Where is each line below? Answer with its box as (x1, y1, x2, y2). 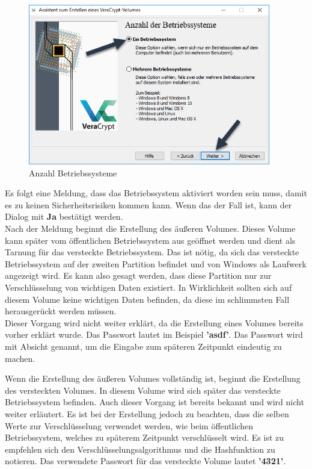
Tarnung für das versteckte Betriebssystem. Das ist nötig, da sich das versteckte (5, 246, 299, 258)
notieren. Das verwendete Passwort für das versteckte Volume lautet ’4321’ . (5, 455, 286, 467)
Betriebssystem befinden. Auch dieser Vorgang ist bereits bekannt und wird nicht (5, 396, 304, 408)
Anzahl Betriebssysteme (29, 166, 117, 179)
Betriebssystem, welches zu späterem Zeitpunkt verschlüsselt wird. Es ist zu (5, 431, 284, 444)
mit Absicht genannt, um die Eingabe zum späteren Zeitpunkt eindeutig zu (5, 340, 282, 353)
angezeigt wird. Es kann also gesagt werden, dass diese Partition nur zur (5, 269, 272, 282)
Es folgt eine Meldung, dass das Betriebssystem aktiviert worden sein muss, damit (5, 187, 307, 199)
